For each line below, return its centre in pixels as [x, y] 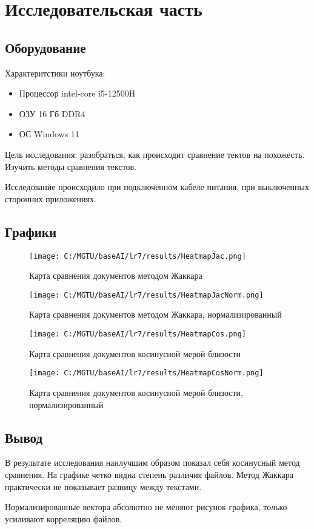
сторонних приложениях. [51, 198]
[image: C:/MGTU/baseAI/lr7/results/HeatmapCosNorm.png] [146, 373]
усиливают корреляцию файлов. [63, 518]
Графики [31, 231]
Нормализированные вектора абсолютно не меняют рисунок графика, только [146, 507]
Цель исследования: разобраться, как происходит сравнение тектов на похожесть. [155, 154]
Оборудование [45, 47]
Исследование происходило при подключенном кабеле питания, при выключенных [157, 187]
